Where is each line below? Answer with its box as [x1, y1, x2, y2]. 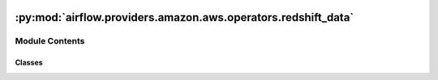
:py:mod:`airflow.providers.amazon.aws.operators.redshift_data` [15, 11, 354, 24]
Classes [15, 57, 44, 68]
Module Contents [15, 36, 85, 47]
